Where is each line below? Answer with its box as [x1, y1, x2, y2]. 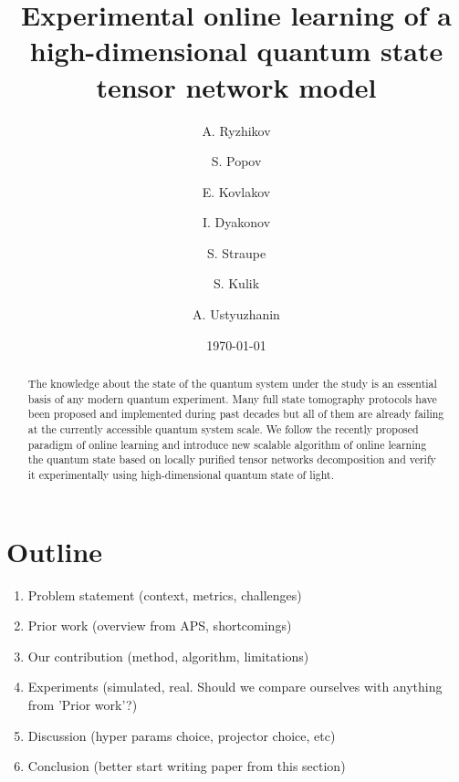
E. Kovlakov [202, 182, 271, 201]
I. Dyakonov [202, 213, 271, 232]
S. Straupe [206, 243, 266, 262]
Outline [6, 532, 103, 569]
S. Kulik [213, 274, 260, 293]
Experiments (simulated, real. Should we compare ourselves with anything [27, 677, 443, 696]
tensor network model [96, 68, 377, 105]
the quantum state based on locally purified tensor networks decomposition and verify [27, 452, 436, 467]
